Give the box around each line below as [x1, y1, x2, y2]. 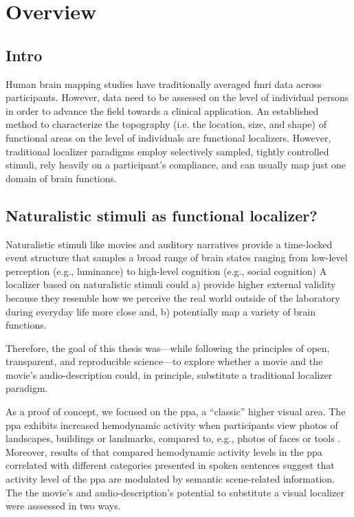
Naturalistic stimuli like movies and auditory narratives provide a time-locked [5, 236, 333, 251]
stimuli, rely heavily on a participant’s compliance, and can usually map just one [5, 157, 346, 172]
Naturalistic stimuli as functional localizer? [5, 204, 318, 225]
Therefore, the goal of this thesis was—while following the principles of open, [5, 340, 330, 355]
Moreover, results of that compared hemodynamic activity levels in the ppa [5, 444, 322, 459]
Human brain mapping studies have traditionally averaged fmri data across [5, 76, 322, 91]
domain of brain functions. [5, 170, 117, 185]
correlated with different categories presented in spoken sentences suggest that [5, 458, 335, 472]
